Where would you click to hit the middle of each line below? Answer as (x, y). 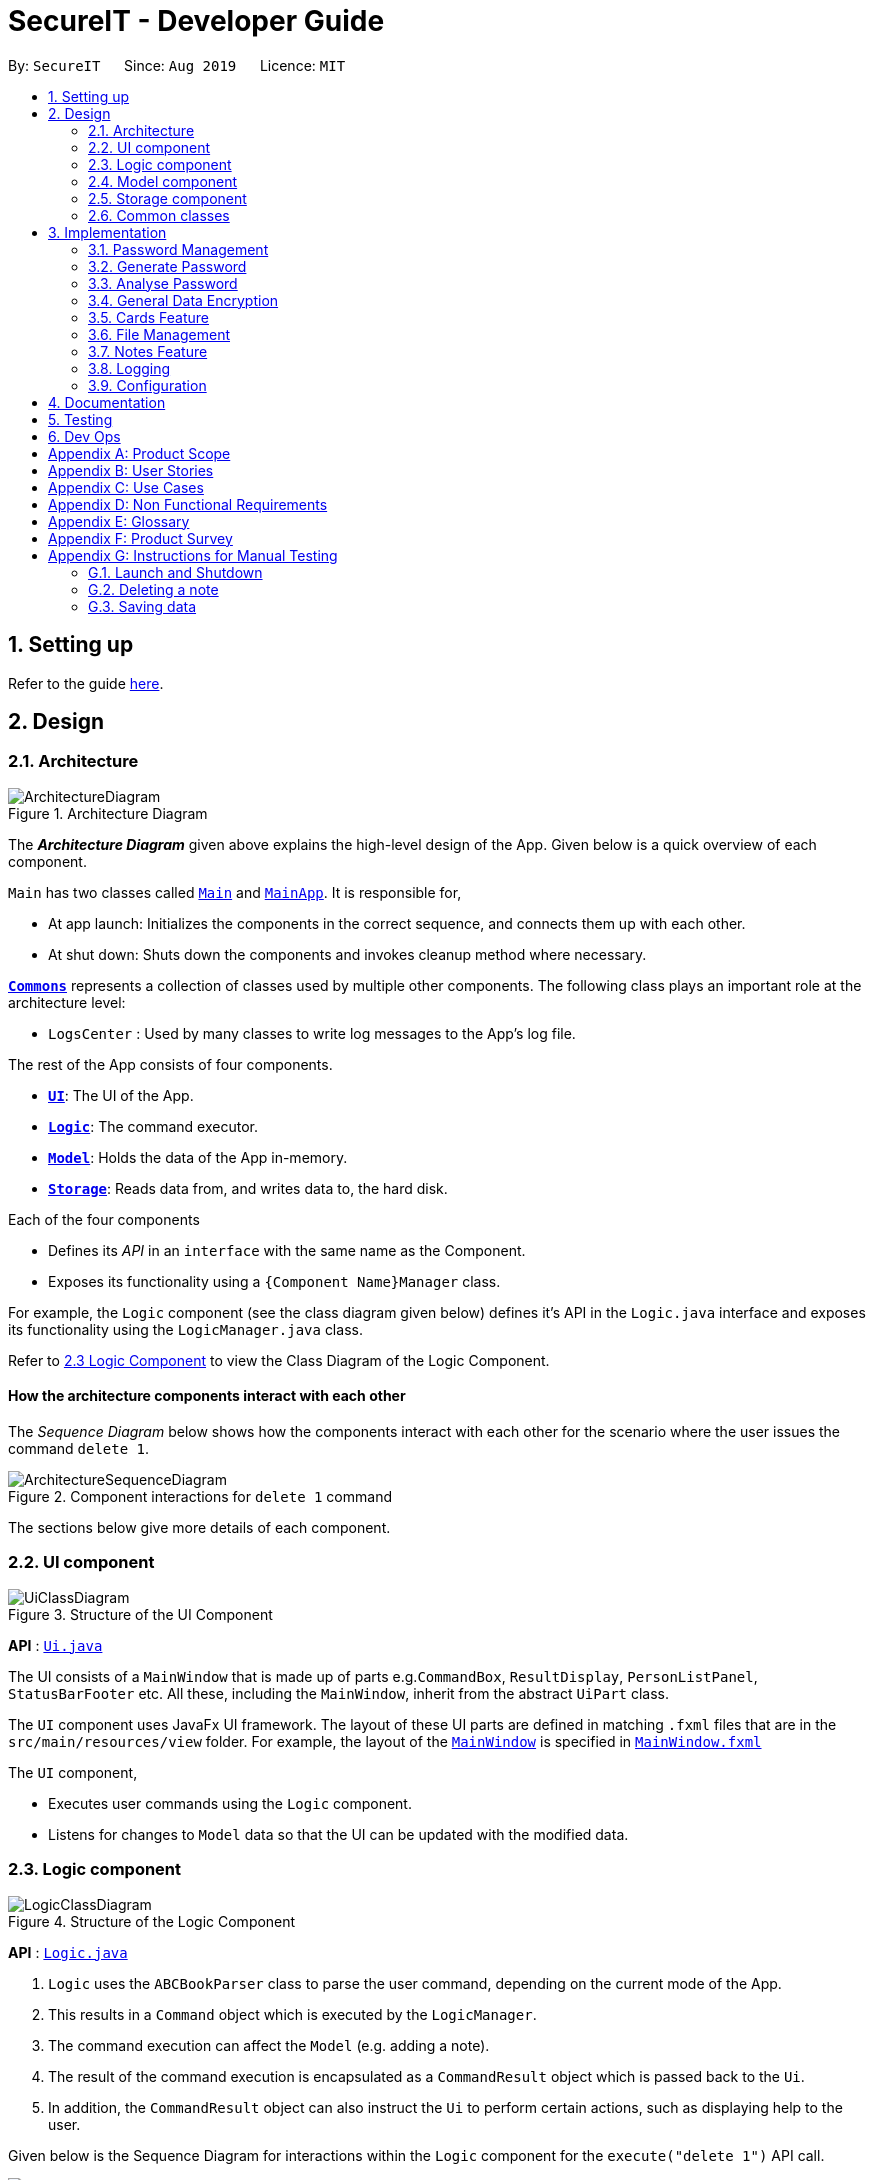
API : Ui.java (55, 1645)
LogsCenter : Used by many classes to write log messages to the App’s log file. (312, 1033)
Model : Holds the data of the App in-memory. (198, 1157)
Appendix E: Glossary (119, 521)
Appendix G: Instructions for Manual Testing (193, 555)
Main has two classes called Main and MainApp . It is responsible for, (235, 892)
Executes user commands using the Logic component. (230, 1803)
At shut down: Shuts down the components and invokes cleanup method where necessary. (347, 954)
